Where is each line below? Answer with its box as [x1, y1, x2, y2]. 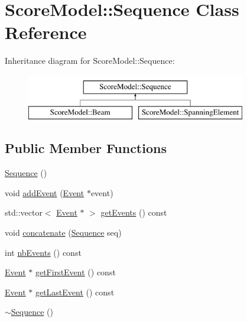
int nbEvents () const [5, 246, 82, 258]
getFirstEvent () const [35, 266, 116, 278]
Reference [5, 20, 87, 44]
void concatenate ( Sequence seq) [5, 226, 122, 239]
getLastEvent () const [35, 285, 115, 298]
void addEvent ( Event [5, 186, 84, 199]
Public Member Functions [5, 139, 167, 157]
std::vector [5, 206, 43, 219]
